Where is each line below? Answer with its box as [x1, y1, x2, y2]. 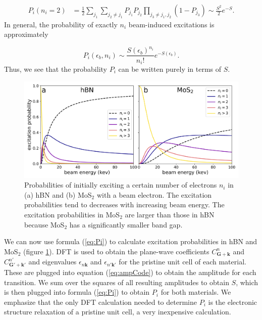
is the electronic [208, 296, 257, 307]
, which [236, 277, 258, 287]
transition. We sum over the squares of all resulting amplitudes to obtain [4, 277, 229, 287]
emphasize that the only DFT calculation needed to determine [4, 296, 197, 307]
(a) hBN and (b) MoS [24, 189, 92, 200]
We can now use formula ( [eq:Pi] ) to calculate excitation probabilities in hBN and [4, 236, 257, 247]
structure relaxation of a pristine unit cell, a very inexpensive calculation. [4, 306, 231, 317]
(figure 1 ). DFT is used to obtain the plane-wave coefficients [23, 246, 209, 256]
